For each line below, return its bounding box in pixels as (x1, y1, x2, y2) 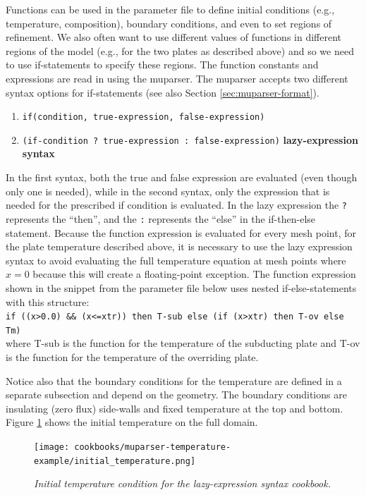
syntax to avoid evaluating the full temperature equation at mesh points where (6, 252, 346, 267)
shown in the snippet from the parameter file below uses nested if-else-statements (6, 280, 357, 295)
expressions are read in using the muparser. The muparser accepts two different (6, 71, 348, 85)
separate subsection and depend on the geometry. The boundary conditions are (6, 387, 347, 402)
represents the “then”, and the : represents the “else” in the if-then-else (6, 211, 316, 226)
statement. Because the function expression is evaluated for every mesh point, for (6, 225, 356, 240)
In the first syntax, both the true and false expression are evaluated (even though (6, 170, 358, 185)
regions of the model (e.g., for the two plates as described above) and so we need (6, 43, 354, 58)
